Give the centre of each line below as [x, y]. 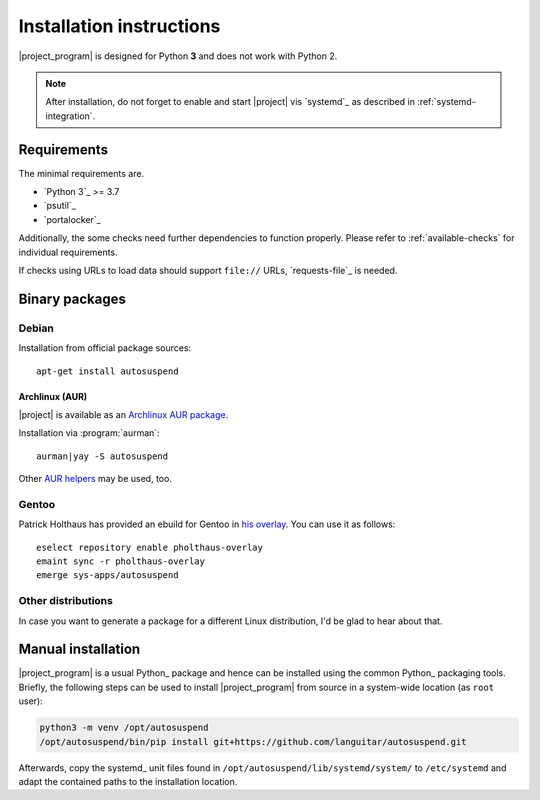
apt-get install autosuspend [107, 371]
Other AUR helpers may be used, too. [95, 479]
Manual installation [79, 649]
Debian [36, 328]
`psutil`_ [60, 206]
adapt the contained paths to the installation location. [128, 781]
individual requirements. [68, 252]
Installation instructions [119, 26]
